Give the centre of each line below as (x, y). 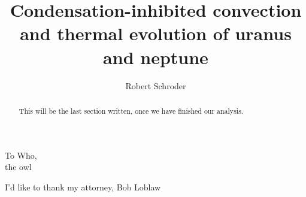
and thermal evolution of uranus (156, 33)
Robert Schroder (156, 85)
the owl (18, 167)
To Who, (21, 155)
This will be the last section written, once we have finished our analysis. (131, 110)
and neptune (156, 57)
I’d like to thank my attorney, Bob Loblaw (83, 187)
